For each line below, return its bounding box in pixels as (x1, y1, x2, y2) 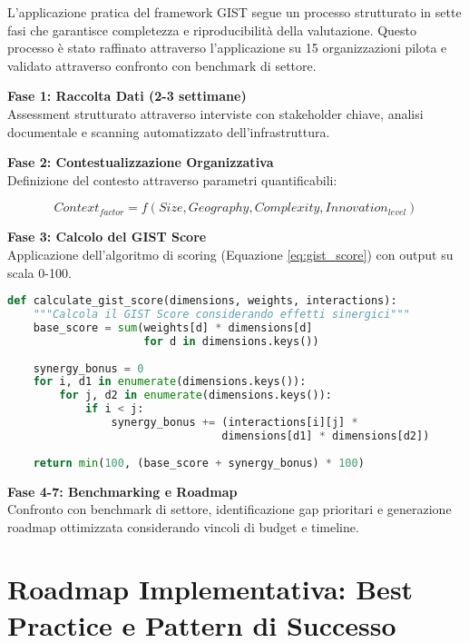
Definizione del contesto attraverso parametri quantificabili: (7, 170, 337, 189)
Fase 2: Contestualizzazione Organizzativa (7, 153, 274, 172)
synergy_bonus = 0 (33, 361, 144, 375)
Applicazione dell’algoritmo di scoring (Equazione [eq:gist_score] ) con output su (7, 244, 454, 263)
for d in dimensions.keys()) (143, 334, 319, 348)
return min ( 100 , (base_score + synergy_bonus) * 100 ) (33, 456, 365, 470)
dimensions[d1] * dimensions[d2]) (221, 429, 430, 442)
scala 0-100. (7, 262, 72, 282)
